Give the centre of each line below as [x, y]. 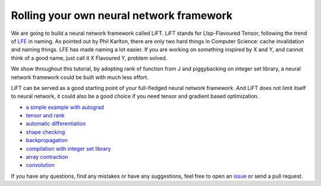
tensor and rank [45, 116]
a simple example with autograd [65, 107]
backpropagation [47, 140]
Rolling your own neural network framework [122, 15]
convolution [40, 165]
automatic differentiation [56, 124]
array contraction [47, 157]
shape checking [45, 132]
